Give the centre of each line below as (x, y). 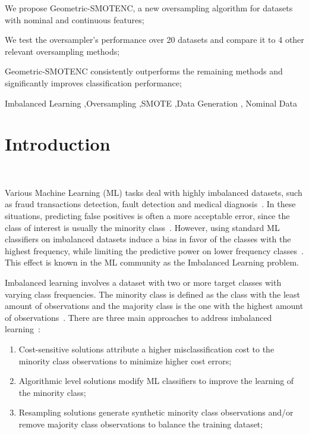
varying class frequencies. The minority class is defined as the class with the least (153, 294)
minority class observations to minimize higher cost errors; (125, 360)
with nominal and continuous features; (75, 19)
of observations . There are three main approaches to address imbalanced (138, 317)
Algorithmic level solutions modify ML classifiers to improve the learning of (156, 381)
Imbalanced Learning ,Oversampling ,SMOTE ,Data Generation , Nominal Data (151, 103)
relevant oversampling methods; (62, 51)
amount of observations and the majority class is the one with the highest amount (154, 306)
